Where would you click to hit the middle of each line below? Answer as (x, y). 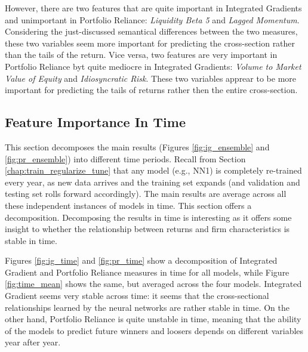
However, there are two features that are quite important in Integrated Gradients (153, 8)
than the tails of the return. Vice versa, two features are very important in (141, 55)
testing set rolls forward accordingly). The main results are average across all (146, 194)
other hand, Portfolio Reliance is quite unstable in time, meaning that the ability (153, 319)
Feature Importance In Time (95, 122)
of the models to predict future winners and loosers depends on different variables (154, 330)
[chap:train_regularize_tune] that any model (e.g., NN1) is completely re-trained (153, 170)
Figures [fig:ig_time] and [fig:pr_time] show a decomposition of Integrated (141, 260)
